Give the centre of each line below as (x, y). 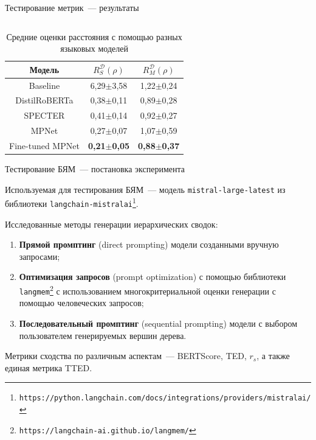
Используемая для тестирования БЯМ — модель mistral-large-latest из (145, 189)
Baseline (44, 85)
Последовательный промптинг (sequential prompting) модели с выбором (158, 323)
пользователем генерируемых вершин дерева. (103, 335)
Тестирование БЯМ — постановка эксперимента (95, 169)
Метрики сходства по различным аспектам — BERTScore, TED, (126, 356)
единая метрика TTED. (49, 367)
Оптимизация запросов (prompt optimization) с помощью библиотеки (153, 277)
